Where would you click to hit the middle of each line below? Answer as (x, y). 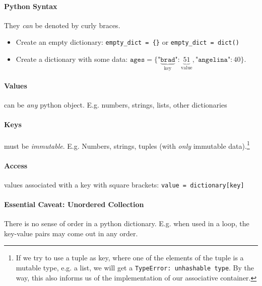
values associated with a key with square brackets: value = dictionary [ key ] (124, 184)
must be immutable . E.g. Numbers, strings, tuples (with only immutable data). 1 (127, 145)
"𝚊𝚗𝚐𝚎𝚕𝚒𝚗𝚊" (213, 60)
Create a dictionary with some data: (72, 59)
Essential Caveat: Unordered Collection (74, 204)
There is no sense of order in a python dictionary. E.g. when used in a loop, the (127, 223)
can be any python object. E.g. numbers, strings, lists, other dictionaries (116, 105)
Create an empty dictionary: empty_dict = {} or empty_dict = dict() (127, 42)
